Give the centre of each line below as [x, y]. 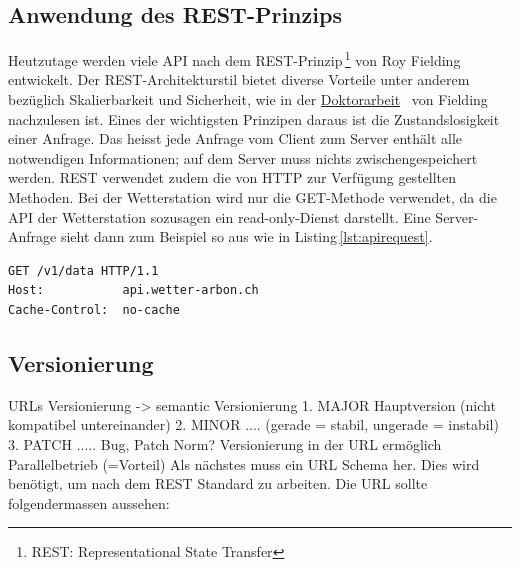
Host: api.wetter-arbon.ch [133, 290]
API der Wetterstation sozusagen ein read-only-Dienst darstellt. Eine [219, 216]
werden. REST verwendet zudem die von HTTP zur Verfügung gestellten [232, 177]
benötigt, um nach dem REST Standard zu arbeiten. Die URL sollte [218, 483]
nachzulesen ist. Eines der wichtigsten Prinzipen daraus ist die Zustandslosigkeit [254, 118]
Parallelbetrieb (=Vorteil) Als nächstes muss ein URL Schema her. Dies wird [244, 463]
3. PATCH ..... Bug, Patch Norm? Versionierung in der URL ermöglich [225, 443]
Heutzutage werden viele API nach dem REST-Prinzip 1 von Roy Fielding [234, 58]
